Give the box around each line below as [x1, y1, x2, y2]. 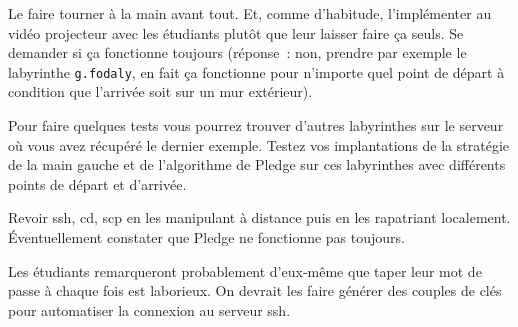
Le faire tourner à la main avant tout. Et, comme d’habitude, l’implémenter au [8, 3, 492, 23]
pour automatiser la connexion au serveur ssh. [8, 299, 291, 320]
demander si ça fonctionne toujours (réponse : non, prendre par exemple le [8, 42, 467, 63]
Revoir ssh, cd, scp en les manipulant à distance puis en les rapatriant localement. [8, 207, 511, 228]
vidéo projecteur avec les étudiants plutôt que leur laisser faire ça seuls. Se [8, 22, 464, 43]
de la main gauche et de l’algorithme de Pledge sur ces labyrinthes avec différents [8, 154, 506, 175]
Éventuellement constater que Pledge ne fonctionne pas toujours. [8, 227, 405, 247]
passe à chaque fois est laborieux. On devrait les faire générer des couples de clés [8, 280, 502, 301]
